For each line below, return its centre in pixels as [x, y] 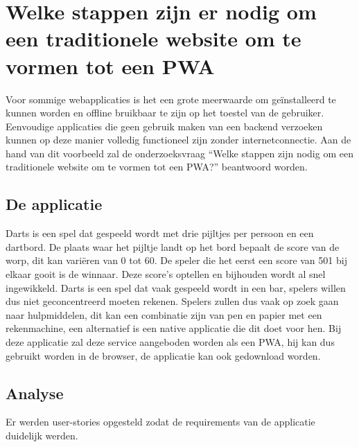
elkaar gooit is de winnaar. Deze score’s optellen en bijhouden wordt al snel [166, 274]
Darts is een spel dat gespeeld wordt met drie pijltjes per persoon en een [160, 233]
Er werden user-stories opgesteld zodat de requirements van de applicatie [160, 422]
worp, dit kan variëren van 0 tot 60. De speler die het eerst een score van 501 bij [176, 260]
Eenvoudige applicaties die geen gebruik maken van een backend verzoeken [164, 126]
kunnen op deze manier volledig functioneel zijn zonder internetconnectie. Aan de [178, 140]
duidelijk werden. [42, 435]
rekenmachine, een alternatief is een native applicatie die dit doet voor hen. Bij [174, 328]
